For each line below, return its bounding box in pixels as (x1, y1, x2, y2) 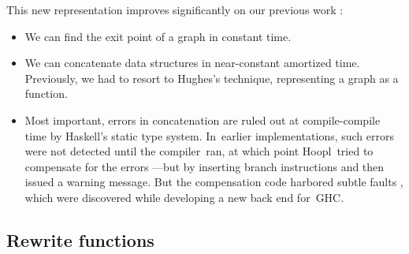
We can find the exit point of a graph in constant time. (24, 28, 292, 44)
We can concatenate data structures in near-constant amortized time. (24, 54, 360, 71)
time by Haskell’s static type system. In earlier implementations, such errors (24, 127, 394, 144)
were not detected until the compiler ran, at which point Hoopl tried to (24, 143, 374, 159)
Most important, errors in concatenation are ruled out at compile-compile (24, 111, 381, 128)
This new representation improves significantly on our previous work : (6, 2, 344, 17)
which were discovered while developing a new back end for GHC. (24, 189, 344, 205)
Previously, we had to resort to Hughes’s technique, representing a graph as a (24, 69, 399, 86)
